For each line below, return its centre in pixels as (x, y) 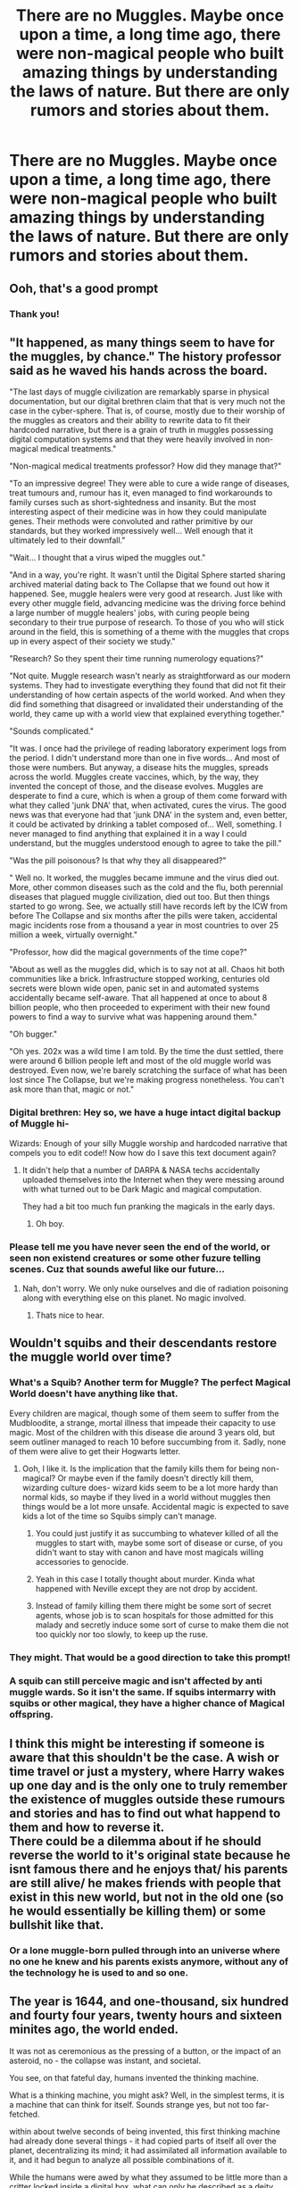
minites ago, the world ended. (94, 2030)
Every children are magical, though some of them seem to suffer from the (144, 1413)
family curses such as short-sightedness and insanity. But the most (133, 503)
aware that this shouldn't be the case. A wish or (144, 1757)
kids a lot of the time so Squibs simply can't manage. (119, 1516)
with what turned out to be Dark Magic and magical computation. (141, 1189)
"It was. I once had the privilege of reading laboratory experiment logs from (148, 749)
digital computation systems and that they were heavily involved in (132, 439)
